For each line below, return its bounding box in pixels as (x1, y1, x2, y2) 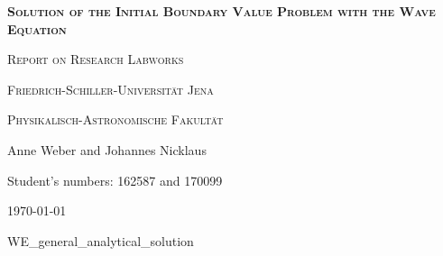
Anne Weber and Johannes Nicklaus (7, 140, 207, 159)
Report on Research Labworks (7, 50, 184, 69)
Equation (7, 19, 67, 38)
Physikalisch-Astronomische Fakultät (7, 110, 224, 129)
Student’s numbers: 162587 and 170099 (7, 170, 223, 189)
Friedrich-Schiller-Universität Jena (7, 79, 214, 98)
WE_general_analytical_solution (7, 231, 194, 250)
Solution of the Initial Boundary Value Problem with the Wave (7, 2, 436, 20)
